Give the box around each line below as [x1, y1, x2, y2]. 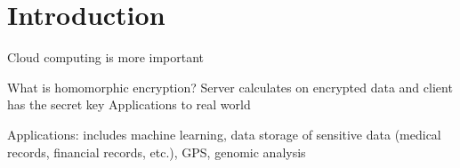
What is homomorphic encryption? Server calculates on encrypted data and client [7, 77, 453, 96]
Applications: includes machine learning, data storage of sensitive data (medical [7, 124, 441, 143]
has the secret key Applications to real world [7, 95, 251, 114]
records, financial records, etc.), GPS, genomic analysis [7, 142, 306, 161]
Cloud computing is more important [7, 48, 205, 67]
